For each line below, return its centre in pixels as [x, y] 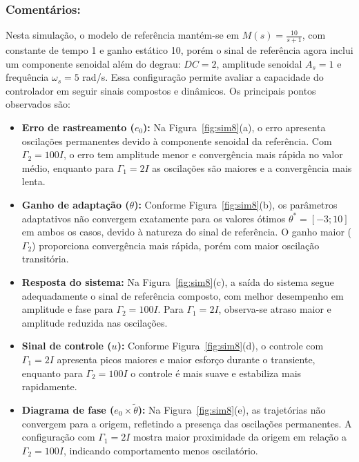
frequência [27, 77]
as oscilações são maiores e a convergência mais [252, 167]
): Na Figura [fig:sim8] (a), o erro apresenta [234, 127]
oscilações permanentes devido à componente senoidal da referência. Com [177, 141]
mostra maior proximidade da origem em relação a [240, 437]
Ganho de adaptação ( [76, 204]
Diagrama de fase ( [68, 409]
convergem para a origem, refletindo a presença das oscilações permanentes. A [187, 423]
